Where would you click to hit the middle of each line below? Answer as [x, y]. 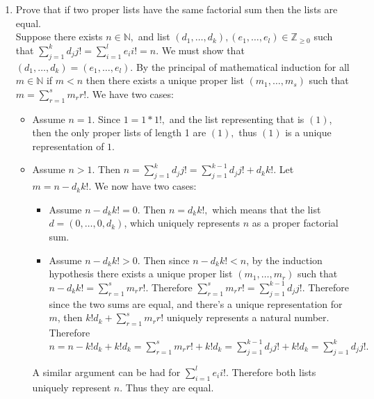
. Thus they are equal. [167, 387]
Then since [166, 260]
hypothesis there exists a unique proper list [141, 274]
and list [154, 36]
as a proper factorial [295, 223]
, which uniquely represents [182, 223]
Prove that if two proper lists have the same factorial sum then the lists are [177, 9]
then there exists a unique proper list [165, 80]
